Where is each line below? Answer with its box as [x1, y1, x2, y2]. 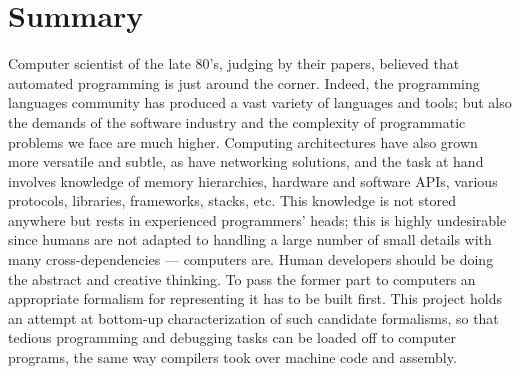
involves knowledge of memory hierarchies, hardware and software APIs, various [8, 170, 498, 191]
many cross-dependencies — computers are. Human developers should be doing [8, 249, 494, 270]
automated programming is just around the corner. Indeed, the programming [8, 72, 480, 93]
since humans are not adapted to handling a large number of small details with [8, 229, 492, 250]
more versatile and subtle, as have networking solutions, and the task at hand [8, 151, 484, 172]
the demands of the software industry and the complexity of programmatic [8, 111, 466, 132]
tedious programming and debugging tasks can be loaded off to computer [8, 327, 456, 348]
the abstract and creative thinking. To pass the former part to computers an [8, 268, 476, 289]
